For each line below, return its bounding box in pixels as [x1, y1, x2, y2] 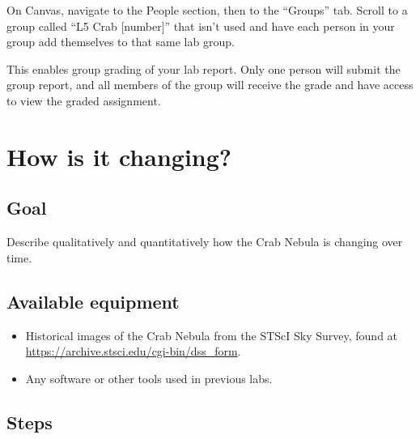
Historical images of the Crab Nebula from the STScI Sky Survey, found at [25, 326, 398, 343]
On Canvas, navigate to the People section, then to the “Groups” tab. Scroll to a [6, 2, 408, 18]
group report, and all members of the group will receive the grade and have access [6, 76, 414, 93]
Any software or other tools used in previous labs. [25, 369, 273, 386]
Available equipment [6, 288, 180, 313]
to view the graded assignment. [6, 92, 161, 109]
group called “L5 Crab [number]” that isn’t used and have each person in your [6, 17, 395, 34]
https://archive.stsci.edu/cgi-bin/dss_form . [25, 343, 241, 360]
